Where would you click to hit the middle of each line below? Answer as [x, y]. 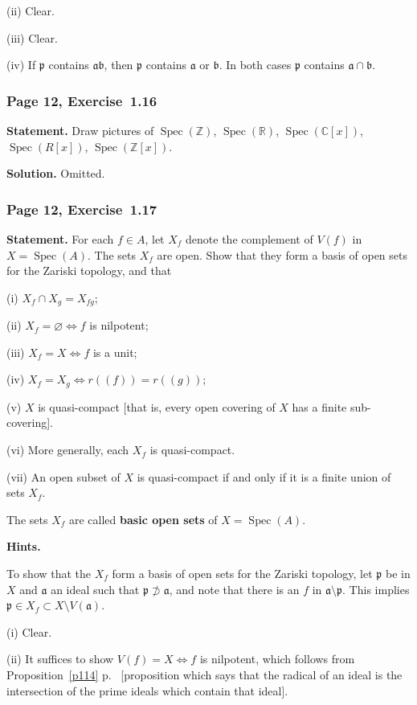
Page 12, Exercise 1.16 [82, 100]
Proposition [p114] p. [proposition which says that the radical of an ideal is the [204, 674]
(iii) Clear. [32, 37]
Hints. [24, 546]
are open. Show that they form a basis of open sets [282, 254]
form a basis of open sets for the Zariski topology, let [242, 574]
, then [119, 65]
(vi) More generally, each [68, 450]
